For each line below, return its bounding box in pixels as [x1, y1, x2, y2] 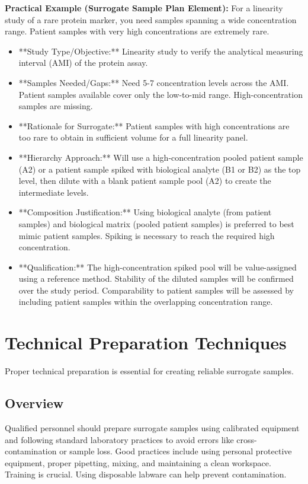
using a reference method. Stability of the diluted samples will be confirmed [18, 272, 294, 285]
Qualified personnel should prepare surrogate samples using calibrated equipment [5, 421, 300, 434]
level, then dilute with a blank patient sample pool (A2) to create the [18, 174, 271, 187]
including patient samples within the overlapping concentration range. [18, 295, 273, 308]
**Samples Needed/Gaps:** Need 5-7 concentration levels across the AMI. [18, 76, 289, 88]
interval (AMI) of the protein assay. [18, 56, 148, 69]
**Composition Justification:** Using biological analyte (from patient [18, 206, 272, 218]
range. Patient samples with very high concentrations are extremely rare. [5, 25, 269, 37]
